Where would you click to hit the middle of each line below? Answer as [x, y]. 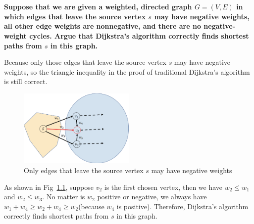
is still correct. [26, 81]
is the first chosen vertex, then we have [163, 187]
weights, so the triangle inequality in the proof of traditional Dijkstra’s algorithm [127, 71]
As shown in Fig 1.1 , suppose [49, 187]
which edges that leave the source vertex [75, 16]
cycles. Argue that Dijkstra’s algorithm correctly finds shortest [139, 35]
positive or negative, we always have [152, 197]
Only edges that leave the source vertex [84, 170]
